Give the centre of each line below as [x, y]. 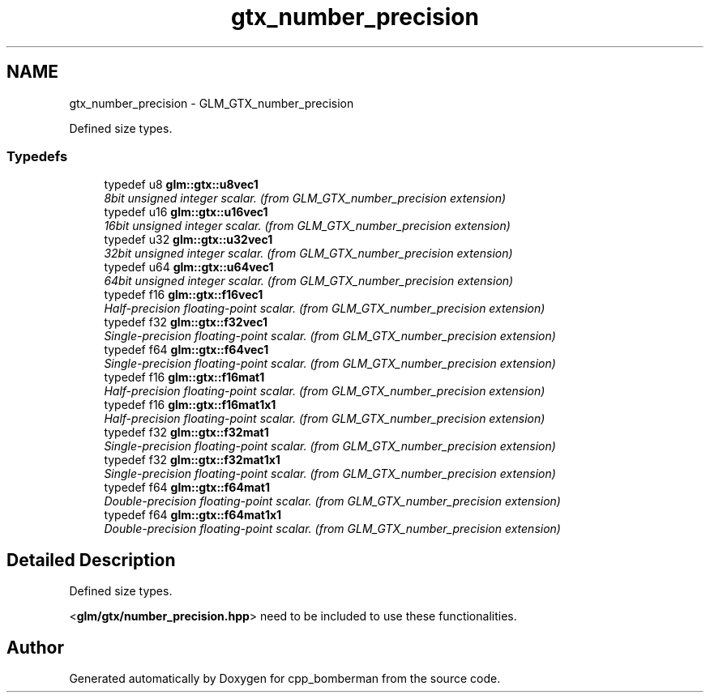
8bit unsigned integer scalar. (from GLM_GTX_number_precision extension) [305, 198]
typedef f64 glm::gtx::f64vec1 [186, 350]
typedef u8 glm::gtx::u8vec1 [181, 185]
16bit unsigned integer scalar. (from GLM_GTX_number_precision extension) [307, 226]
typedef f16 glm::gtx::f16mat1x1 [190, 405]
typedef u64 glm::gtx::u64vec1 [189, 267]
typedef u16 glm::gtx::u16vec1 [186, 212]
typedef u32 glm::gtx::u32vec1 [188, 240]
